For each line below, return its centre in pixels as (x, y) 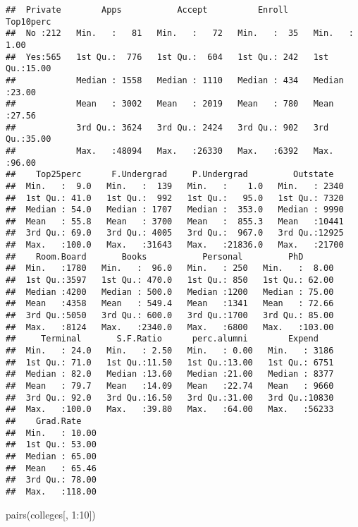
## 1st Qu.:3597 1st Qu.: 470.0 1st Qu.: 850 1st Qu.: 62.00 (170, 280)
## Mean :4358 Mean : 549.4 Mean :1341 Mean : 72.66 (170, 304)
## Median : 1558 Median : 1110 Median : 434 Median (175, 80)
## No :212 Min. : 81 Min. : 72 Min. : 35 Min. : (180, 34)
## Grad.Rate (44, 421)
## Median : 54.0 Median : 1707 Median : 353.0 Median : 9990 (175, 210)
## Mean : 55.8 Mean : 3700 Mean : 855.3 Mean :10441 (175, 221)
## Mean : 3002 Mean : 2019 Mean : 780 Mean (170, 104)
